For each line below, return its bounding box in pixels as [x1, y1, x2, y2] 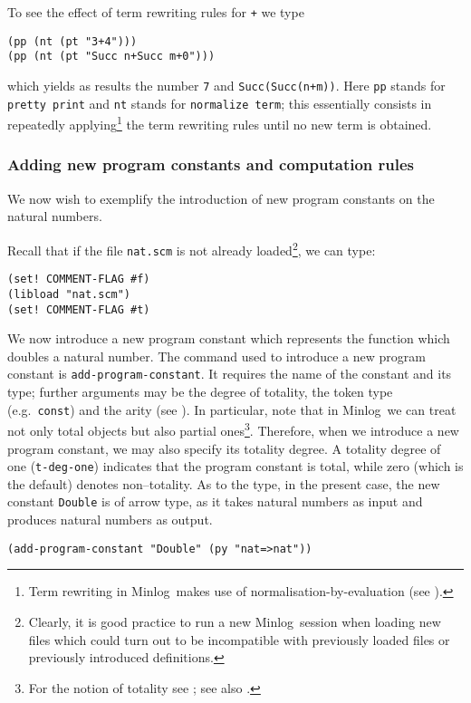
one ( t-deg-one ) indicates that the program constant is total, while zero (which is [7, 457, 464, 476]
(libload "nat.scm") [7, 287, 131, 301]
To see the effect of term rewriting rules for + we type [7, 3, 304, 21]
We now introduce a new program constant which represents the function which [7, 329, 450, 348]
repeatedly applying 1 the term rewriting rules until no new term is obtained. [7, 112, 432, 133]
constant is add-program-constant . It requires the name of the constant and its [7, 364, 452, 383]
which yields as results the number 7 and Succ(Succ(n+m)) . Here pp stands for [7, 75, 446, 94]
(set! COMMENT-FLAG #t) [7, 303, 150, 316]
